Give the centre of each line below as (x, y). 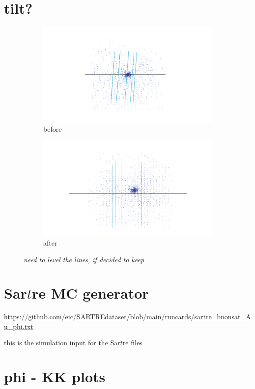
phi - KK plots (55, 376)
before (53, 129)
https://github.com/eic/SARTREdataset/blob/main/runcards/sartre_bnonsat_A (127, 317)
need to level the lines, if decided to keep (84, 259)
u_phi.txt (19, 326)
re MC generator (90, 293)
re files (132, 343)
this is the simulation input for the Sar (62, 343)
